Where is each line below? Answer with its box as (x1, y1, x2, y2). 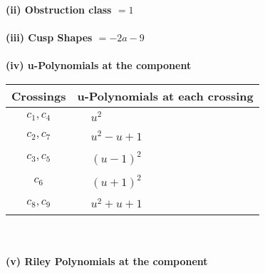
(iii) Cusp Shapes (6, 30, 93, 45)
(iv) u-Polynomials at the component (6, 58, 192, 73)
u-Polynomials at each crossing (77, 87, 254, 104)
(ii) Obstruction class (6, 2, 112, 16)
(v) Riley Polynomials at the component (6, 253, 208, 268)
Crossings (11, 87, 66, 104)
